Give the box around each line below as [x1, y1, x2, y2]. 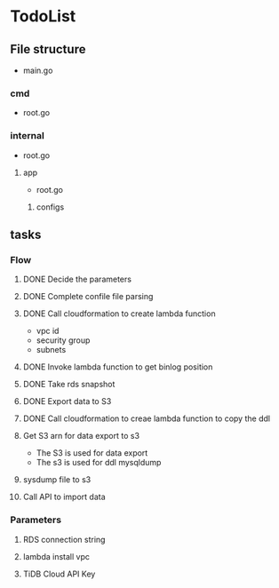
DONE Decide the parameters [22, 274, 132, 285]
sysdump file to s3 [22, 474, 92, 485]
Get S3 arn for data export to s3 [22, 431, 140, 441]
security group [36, 335, 91, 346]
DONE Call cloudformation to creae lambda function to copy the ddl [22, 413, 270, 424]
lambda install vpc [22, 551, 90, 561]
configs [36, 202, 65, 212]
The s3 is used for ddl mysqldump [36, 457, 162, 468]
